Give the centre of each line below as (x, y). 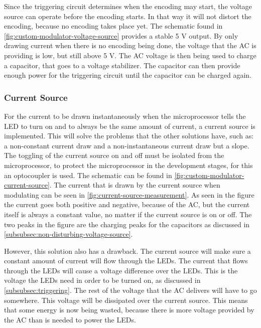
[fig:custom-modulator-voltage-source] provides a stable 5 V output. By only (121, 35)
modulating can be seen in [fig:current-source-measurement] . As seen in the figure (129, 194)
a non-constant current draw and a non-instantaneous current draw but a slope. (127, 145)
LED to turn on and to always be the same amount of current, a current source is (130, 126)
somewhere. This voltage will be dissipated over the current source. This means (126, 300)
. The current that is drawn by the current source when (135, 185)
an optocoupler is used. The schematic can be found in (88, 175)
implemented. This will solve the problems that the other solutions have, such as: (129, 136)
